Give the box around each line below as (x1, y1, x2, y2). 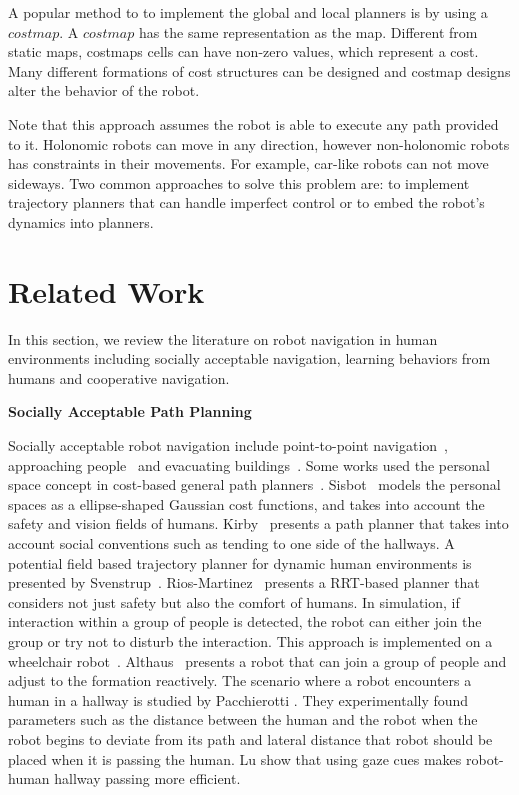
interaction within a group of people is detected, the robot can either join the (8, 611, 482, 632)
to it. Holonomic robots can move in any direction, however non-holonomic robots (8, 133, 510, 154)
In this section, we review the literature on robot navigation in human (8, 328, 438, 349)
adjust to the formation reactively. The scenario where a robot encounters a (8, 670, 472, 691)
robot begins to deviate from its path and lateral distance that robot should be (8, 728, 493, 749)
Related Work (8, 270, 205, 311)
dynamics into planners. (8, 211, 154, 232)
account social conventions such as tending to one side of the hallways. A (8, 533, 455, 553)
